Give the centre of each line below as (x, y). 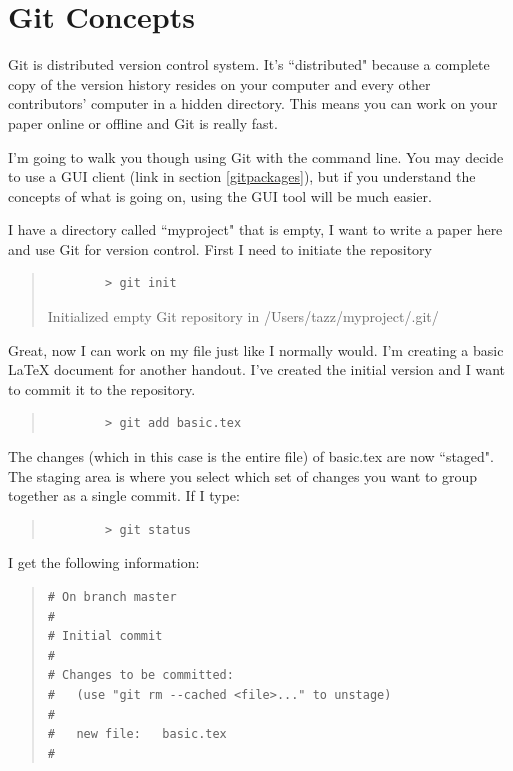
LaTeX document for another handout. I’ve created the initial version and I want (257, 369)
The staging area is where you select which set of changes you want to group (243, 475)
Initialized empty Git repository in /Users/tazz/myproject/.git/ (243, 316)
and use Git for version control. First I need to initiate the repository (220, 248)
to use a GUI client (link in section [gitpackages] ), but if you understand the (242, 176)
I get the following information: (104, 562)
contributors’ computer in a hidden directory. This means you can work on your (253, 103)
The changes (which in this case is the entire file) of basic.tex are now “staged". (251, 456)
